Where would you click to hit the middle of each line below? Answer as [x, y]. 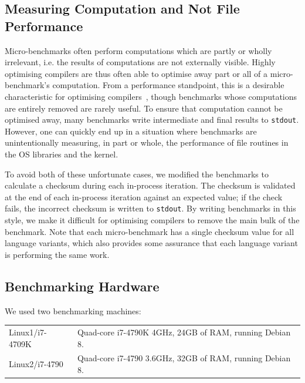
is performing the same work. [57, 254]
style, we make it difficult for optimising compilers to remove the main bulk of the [152, 220]
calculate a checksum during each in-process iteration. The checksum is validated [150, 185]
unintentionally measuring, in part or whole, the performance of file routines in [147, 142]
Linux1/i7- [28, 332]
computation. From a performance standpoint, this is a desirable [168, 85]
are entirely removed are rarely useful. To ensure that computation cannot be [144, 108]
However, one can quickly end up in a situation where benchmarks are [131, 131]
